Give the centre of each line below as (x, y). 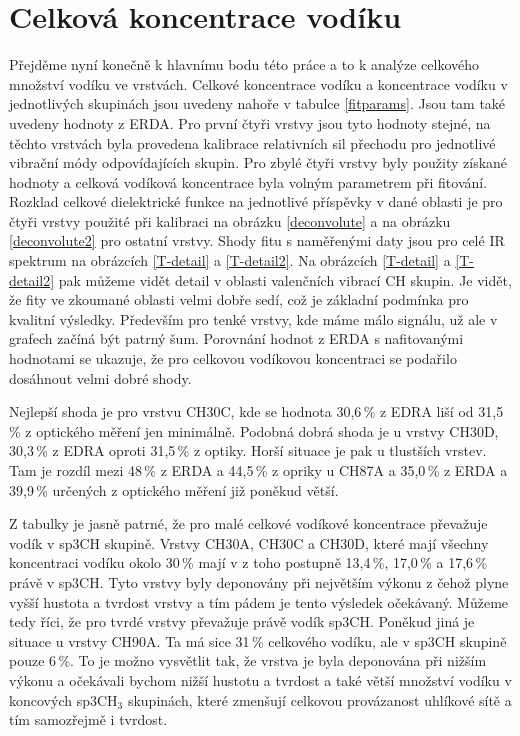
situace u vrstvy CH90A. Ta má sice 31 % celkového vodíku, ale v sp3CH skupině (258, 640)
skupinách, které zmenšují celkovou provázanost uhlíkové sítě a (319, 699)
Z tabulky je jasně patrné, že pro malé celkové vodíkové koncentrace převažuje (248, 523)
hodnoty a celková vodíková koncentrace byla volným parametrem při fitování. (248, 181)
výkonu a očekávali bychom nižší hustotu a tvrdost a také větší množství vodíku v (260, 679)
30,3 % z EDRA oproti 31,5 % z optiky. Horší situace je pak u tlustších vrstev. (248, 450)
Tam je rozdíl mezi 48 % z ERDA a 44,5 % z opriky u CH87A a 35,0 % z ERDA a (258, 470)
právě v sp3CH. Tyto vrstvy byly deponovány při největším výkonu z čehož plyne (259, 581)
